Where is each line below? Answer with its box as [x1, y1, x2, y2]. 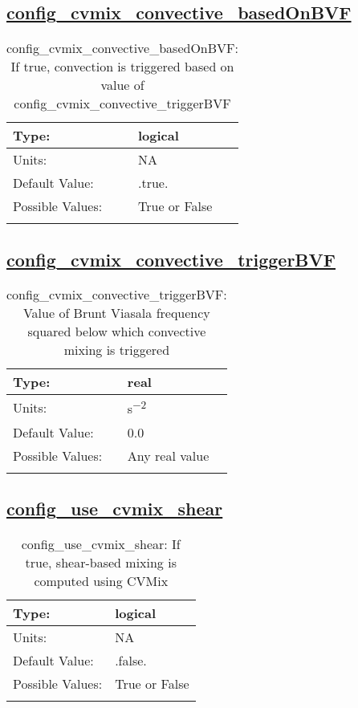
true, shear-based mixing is [25, 552, 177, 572]
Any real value [127, 446, 210, 465]
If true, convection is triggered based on [10, 57, 234, 76]
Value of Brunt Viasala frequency [22, 303, 210, 323]
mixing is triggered [63, 340, 170, 360]
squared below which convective [27, 322, 206, 341]
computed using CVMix [34, 571, 169, 590]
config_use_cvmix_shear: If [21, 534, 181, 553]
